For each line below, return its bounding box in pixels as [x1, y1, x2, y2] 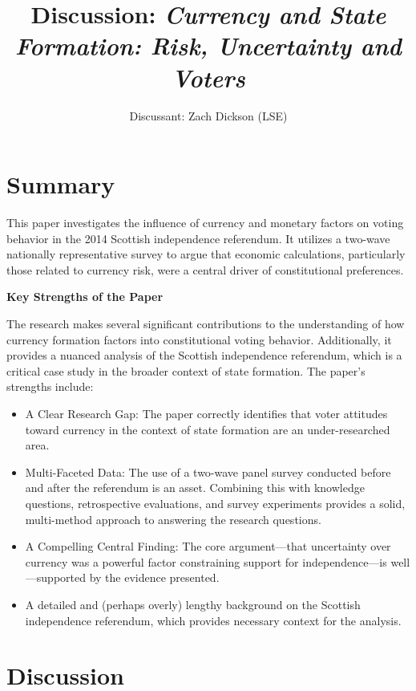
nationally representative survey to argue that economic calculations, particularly [6, 246, 406, 262]
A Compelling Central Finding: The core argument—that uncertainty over [25, 538, 391, 555]
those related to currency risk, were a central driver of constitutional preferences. [6, 261, 404, 278]
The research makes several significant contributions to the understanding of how [6, 315, 405, 331]
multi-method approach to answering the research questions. [25, 510, 321, 527]
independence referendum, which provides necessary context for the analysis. [25, 612, 402, 628]
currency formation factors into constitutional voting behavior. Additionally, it [6, 331, 392, 348]
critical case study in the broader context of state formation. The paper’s [6, 362, 366, 379]
